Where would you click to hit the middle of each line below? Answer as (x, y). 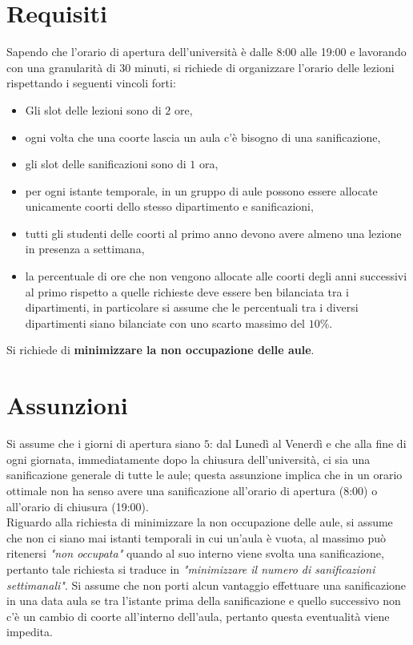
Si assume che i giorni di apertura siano (104, 443)
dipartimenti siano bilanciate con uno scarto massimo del (165, 322)
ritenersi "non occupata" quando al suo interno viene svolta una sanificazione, (195, 553)
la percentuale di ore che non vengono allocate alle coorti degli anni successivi (216, 276)
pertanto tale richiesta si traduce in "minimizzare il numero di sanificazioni (191, 568)
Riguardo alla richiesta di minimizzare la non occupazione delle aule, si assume (200, 522)
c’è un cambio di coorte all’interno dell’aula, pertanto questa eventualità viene (198, 616)
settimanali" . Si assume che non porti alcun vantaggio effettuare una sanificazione (206, 585)
